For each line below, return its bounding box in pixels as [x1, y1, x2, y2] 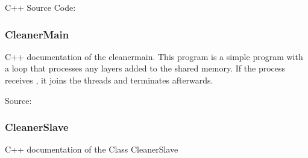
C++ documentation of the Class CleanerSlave [5, 143, 178, 156]
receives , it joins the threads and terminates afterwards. [5, 74, 213, 86]
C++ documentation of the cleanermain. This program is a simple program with [5, 50, 303, 62]
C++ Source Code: [5, 1, 76, 13]
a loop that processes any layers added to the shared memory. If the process [5, 62, 286, 74]
